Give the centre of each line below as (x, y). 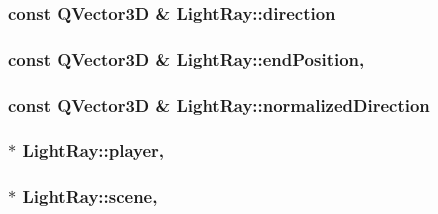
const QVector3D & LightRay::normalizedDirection (219, 104)
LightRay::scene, (90, 196)
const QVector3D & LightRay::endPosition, (186, 58)
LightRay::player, (93, 150)
